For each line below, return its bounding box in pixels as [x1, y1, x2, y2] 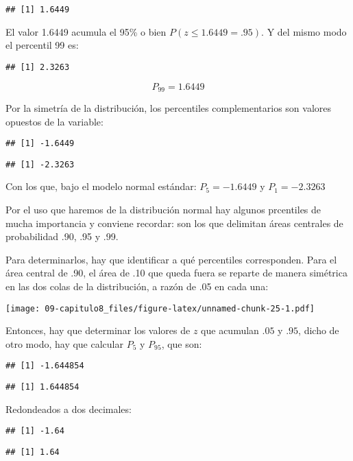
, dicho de [298, 323, 339, 338]
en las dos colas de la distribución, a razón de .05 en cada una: [5, 279, 269, 294]
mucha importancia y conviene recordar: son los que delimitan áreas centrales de [5, 215, 343, 230]
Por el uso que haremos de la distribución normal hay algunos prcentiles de [5, 202, 321, 217]
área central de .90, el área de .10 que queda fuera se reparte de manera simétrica [5, 265, 348, 280]
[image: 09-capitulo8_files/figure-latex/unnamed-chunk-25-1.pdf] [5, 303, 315, 314]
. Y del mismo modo [261, 24, 347, 38]
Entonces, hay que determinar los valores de [5, 323, 191, 338]
